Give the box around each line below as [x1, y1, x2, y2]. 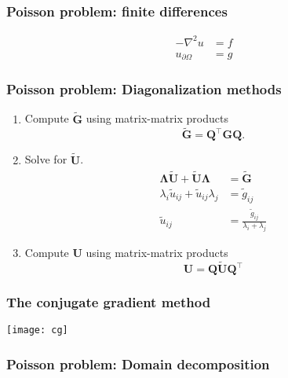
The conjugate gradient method [6, 292, 211, 311]
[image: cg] [6, 325, 68, 336]
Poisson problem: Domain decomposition [6, 354, 270, 373]
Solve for [24, 151, 67, 167]
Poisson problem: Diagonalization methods [6, 79, 282, 99]
